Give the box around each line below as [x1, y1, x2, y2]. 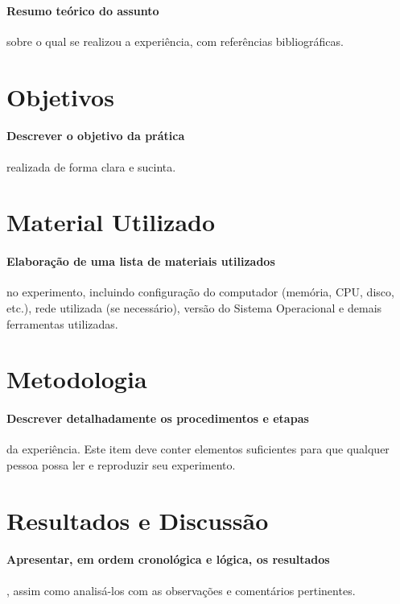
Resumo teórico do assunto [6, 2, 159, 19]
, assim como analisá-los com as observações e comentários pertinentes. [6, 581, 356, 598]
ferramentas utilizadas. [6, 315, 118, 332]
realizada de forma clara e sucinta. [6, 158, 176, 175]
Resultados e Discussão [6, 503, 269, 536]
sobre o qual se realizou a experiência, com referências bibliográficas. [6, 32, 344, 49]
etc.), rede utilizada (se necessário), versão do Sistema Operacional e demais [6, 299, 382, 316]
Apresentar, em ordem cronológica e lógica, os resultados [6, 551, 330, 568]
